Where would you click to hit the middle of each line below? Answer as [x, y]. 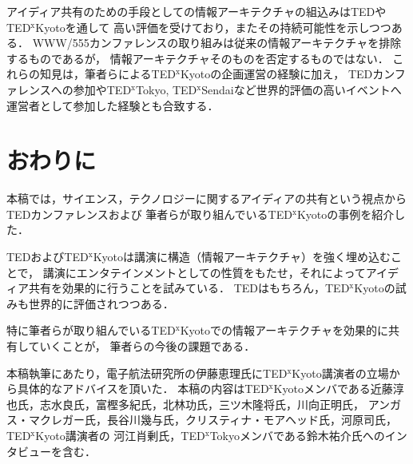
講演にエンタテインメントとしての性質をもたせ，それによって [204, 272]
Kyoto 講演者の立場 [340, 373]
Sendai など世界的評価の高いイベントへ [302, 89]
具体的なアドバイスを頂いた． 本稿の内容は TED [143, 389]
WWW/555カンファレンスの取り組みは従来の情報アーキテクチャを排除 [217, 43]
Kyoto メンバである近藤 [333, 389]
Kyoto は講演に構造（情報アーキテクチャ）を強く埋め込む [242, 257]
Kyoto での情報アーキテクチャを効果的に [284, 330]
